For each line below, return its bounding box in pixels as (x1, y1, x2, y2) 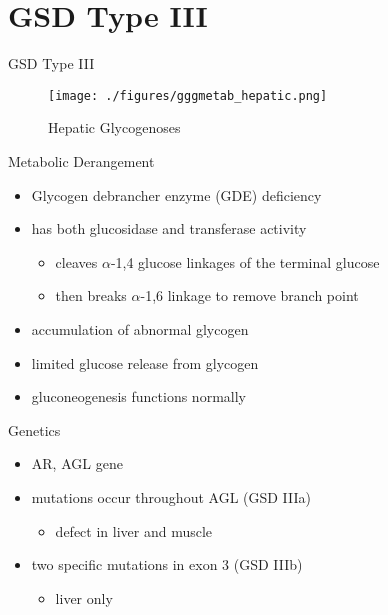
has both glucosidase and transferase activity (31, 218, 307, 239)
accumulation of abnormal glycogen (31, 318, 249, 339)
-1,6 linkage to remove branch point (140, 285, 359, 306)
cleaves (55, 251, 98, 272)
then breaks (55, 285, 127, 306)
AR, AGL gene (31, 453, 123, 474)
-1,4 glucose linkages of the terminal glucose (110, 251, 380, 272)
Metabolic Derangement (8, 150, 155, 171)
